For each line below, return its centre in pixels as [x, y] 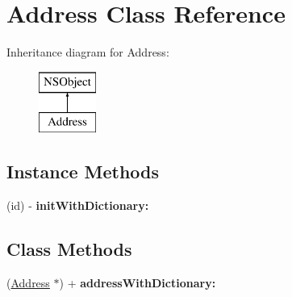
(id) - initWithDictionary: [78, 205]
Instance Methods [83, 172]
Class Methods [69, 249]
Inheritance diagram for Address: [88, 52]
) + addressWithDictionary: [138, 282]
